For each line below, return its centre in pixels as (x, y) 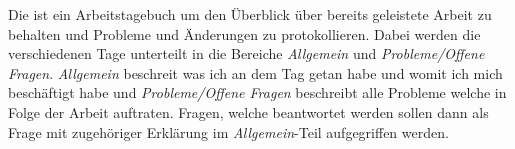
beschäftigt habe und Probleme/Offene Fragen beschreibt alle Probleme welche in (257, 92)
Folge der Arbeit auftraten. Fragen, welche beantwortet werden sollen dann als (248, 111)
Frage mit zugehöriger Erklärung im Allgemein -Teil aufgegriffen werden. (228, 131)
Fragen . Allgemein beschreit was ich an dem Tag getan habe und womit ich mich (255, 72)
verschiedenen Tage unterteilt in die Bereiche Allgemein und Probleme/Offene (246, 53)
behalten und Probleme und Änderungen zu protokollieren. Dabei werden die (244, 33)
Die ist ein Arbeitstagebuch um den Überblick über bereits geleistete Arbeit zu (250, 14)
